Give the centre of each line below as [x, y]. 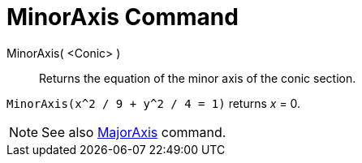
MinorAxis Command [123, 17]
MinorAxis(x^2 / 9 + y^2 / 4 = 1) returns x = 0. [154, 103]
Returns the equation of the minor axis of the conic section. [198, 78]
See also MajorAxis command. [134, 132]
